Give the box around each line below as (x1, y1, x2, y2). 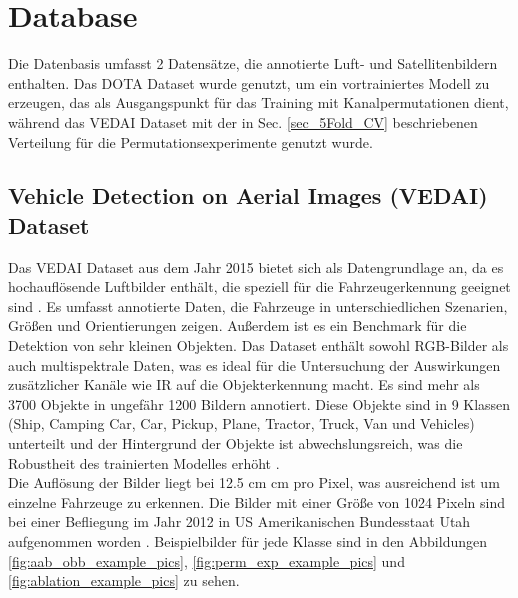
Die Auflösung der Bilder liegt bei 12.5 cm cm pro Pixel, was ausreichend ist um (8, 472, 500, 493)
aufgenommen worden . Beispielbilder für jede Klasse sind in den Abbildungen (8, 531, 488, 551)
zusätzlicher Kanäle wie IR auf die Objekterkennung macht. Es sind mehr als (8, 374, 480, 395)
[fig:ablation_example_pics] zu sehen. (8, 570, 240, 591)
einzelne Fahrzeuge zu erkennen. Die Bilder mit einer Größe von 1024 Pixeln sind (8, 491, 505, 512)
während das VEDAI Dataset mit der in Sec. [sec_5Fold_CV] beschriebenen (8, 111, 478, 132)
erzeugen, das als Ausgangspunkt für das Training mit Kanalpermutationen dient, (8, 92, 509, 113)
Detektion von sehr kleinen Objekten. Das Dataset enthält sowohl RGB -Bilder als (8, 335, 509, 356)
